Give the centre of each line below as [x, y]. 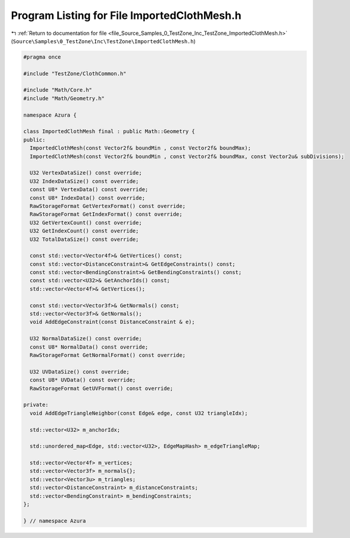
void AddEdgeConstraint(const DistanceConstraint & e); [112, 322]
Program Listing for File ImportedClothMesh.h [126, 15]
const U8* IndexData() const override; [87, 198]
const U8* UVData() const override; [83, 380]
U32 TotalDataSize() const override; [84, 239]
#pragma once [42, 57]
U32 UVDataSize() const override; [80, 372]
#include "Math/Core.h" [58, 90]
